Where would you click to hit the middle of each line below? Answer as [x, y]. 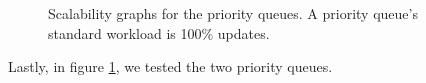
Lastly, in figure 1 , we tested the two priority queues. [170, 66]
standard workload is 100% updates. [159, 32]
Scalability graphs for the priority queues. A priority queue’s [233, 13]
